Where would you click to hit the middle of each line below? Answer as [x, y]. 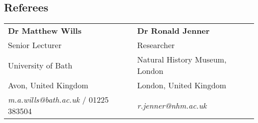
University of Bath [40, 65]
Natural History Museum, [182, 60]
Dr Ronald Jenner [173, 31]
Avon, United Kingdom [48, 85]
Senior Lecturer [35, 45]
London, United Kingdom [182, 85]
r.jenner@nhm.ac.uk [172, 105]
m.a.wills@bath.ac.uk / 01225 [59, 100]
